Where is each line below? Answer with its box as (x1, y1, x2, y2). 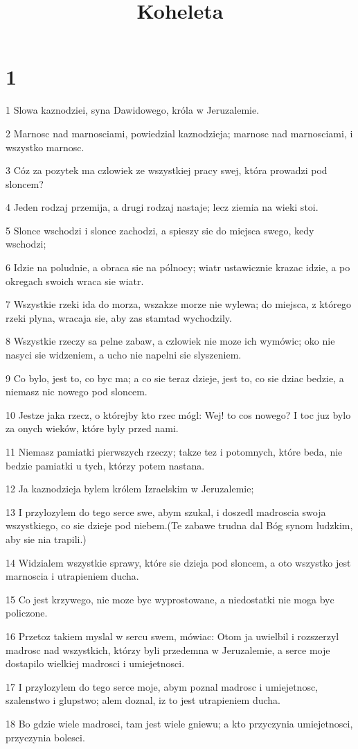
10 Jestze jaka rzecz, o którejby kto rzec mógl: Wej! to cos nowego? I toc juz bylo (6, 407, 351, 422)
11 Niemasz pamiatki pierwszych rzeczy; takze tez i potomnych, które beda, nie (6, 445, 343, 458)
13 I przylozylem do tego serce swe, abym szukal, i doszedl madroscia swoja (6, 504, 326, 519)
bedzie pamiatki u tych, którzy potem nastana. (6, 458, 205, 472)
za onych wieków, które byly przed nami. (6, 421, 179, 436)
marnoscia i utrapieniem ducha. (6, 569, 139, 583)
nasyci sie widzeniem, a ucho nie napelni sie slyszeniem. (6, 347, 242, 362)
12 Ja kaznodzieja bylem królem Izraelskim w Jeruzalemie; (6, 481, 254, 496)
